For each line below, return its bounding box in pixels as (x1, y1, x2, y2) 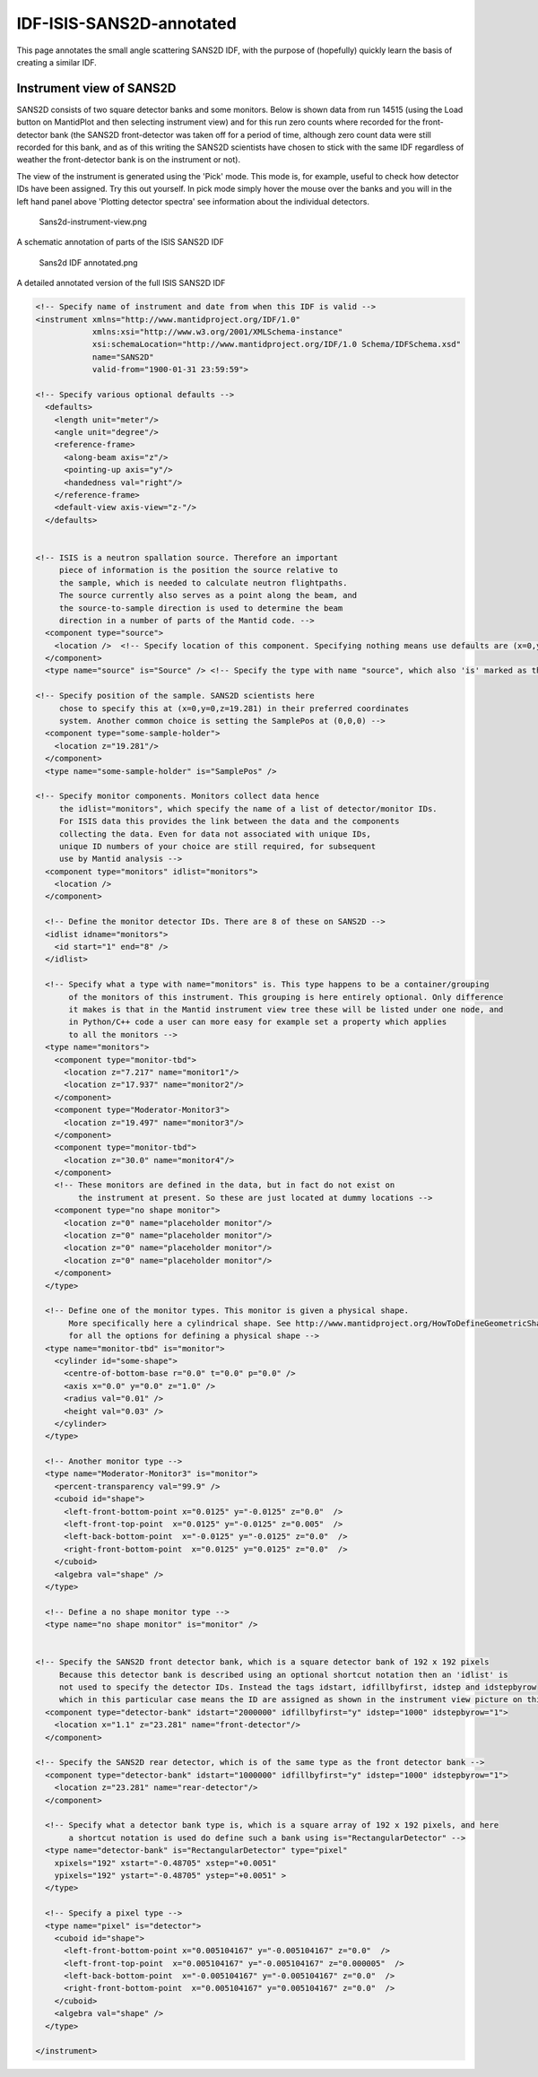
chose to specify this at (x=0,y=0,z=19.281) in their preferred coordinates (58, 703, 410, 713)
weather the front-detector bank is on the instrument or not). (16, 154, 241, 165)
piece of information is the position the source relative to (58, 565, 339, 576)
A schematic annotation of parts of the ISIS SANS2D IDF (16, 237, 224, 248)
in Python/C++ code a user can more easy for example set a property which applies (68, 1017, 447, 1027)
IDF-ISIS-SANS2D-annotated (16, 13, 237, 33)
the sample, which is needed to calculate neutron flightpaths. (58, 578, 348, 587)
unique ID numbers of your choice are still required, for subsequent (58, 841, 377, 851)
